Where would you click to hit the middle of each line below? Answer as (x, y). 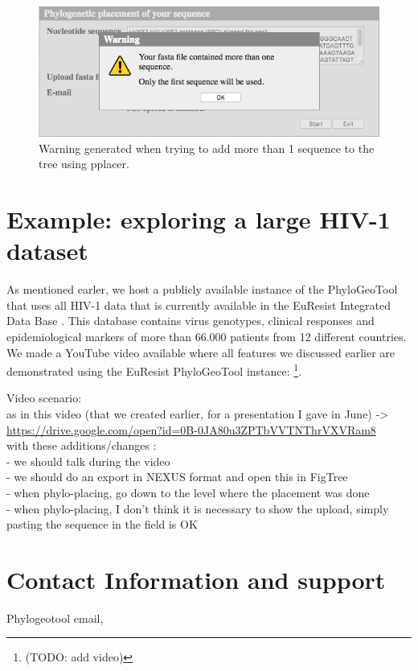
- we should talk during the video (88, 461)
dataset (47, 251)
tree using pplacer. (84, 164)
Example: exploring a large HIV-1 (199, 219)
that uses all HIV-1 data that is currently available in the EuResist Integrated (199, 305)
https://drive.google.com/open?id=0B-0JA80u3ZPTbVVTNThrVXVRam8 (191, 429)
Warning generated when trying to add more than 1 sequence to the (207, 148)
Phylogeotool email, (55, 617)
